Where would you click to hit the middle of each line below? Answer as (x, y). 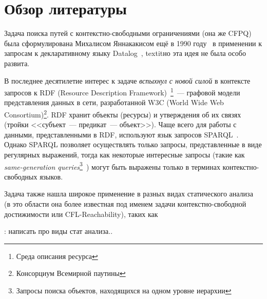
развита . (17, 63)
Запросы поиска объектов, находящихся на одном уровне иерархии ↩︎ (124, 290)
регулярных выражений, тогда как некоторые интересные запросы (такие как (125, 154)
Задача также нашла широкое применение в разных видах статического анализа (129, 194)
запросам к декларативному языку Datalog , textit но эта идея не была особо (125, 53)
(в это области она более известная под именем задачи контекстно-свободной (125, 204)
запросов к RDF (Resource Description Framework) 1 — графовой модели (122, 92)
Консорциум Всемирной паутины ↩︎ (71, 273)
